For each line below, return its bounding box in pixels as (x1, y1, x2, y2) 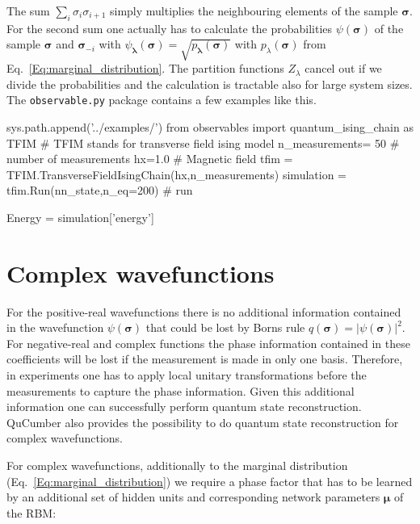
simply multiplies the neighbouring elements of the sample (110, 2, 398, 19)
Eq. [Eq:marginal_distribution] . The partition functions (6, 60, 284, 77)
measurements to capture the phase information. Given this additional (6, 382, 355, 399)
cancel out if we (304, 60, 382, 77)
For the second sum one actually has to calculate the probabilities (6, 19, 333, 36)
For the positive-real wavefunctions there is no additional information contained (6, 303, 401, 320)
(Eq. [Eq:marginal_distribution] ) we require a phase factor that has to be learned (6, 472, 413, 489)
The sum (6, 2, 50, 19)
